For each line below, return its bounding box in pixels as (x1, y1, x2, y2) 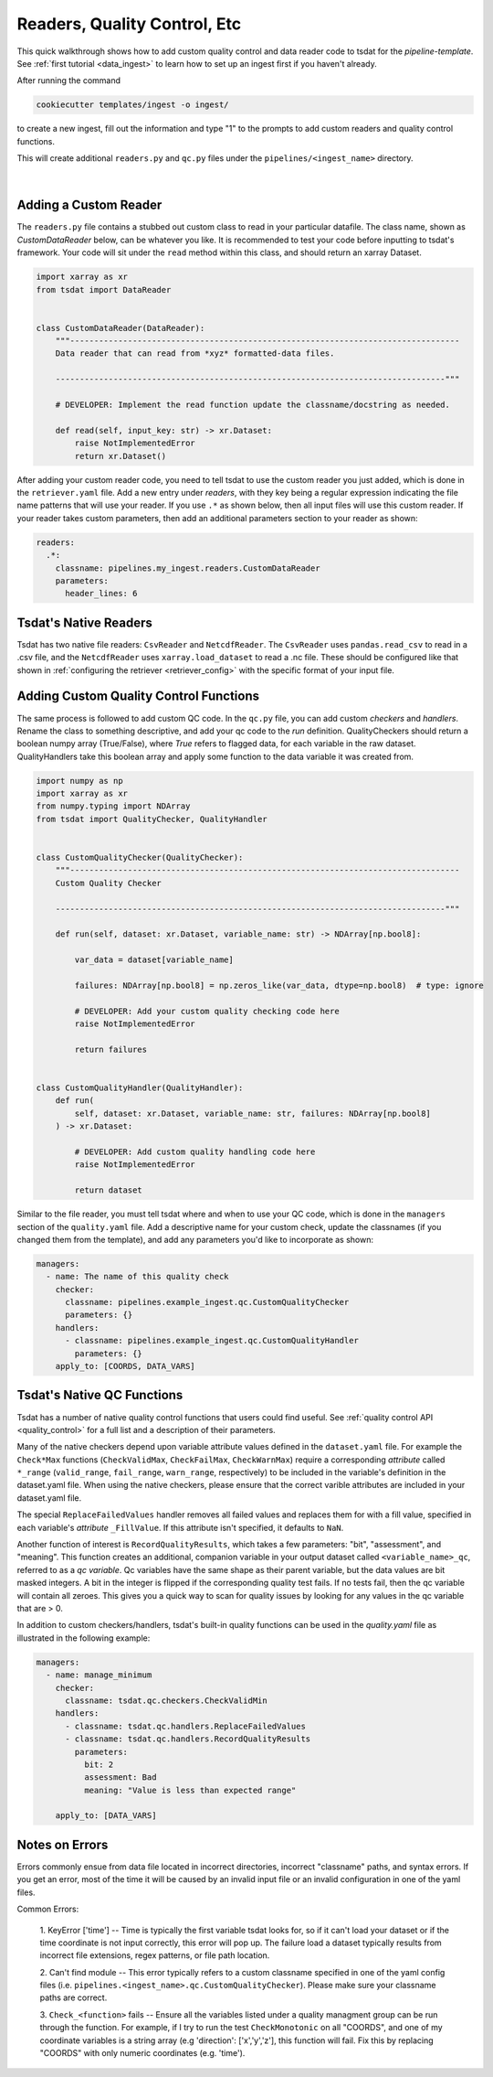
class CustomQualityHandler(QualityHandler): (36, 1083, 244, 1093)
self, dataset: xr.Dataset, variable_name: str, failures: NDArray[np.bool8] (74, 1108, 431, 1119)
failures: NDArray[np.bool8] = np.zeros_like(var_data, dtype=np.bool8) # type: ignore (74, 980, 484, 990)
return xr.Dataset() (74, 451, 167, 461)
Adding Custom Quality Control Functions (16, 689, 260, 704)
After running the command (16, 75, 121, 86)
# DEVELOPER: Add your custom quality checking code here (74, 1006, 340, 1016)
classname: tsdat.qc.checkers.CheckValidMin (65, 1695, 268, 1706)
